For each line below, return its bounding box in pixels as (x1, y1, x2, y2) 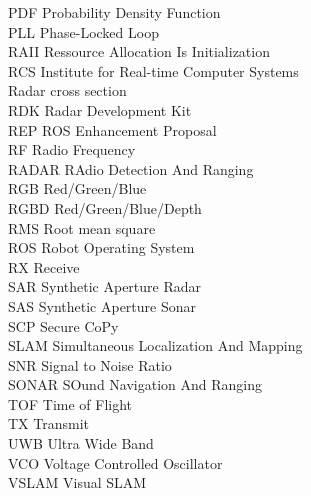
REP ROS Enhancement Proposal (8, 119, 217, 140)
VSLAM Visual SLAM (8, 472, 147, 493)
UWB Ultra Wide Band (8, 433, 154, 454)
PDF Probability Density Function (8, 2, 221, 22)
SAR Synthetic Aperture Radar (8, 276, 202, 297)
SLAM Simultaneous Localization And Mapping (8, 335, 303, 356)
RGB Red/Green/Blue (8, 178, 147, 199)
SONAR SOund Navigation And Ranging (8, 374, 263, 395)
